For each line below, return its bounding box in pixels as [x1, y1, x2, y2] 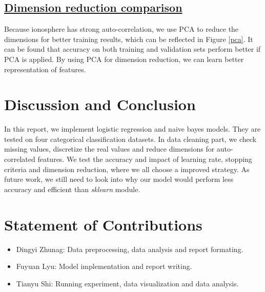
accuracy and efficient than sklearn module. [4, 183, 140, 194]
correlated [4, 154, 35, 164]
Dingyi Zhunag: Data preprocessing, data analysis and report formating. [16, 243, 243, 254]
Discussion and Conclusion [4, 94, 196, 115]
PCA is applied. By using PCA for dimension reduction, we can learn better [4, 53, 244, 64]
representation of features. [4, 64, 86, 74]
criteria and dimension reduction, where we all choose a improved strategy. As [4, 163, 250, 174]
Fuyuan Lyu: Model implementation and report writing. [16, 261, 192, 272]
